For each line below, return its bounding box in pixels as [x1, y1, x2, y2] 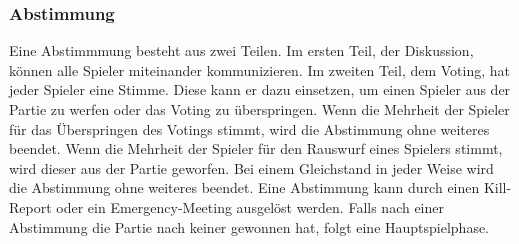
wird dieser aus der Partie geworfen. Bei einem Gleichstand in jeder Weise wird [9, 157, 494, 178]
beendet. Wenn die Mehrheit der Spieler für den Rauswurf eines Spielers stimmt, [9, 138, 503, 159]
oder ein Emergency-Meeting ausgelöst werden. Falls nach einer [56, 196, 444, 217]
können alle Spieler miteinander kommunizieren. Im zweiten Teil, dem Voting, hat [9, 59, 511, 80]
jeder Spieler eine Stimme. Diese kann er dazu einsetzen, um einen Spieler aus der [9, 79, 511, 100]
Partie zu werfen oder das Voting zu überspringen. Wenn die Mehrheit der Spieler [9, 99, 510, 119]
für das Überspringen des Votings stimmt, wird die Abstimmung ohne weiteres [9, 118, 490, 139]
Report [9, 196, 52, 217]
